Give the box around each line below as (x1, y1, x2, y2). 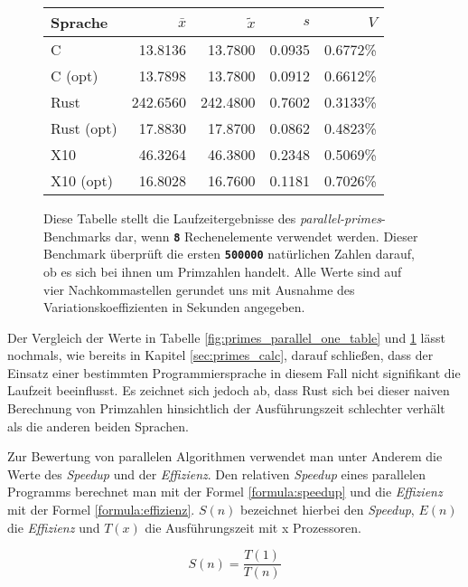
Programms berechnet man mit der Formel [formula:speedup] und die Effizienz (7, 482, 443, 501)
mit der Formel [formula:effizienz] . (7, 500, 195, 519)
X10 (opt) (51, 170, 113, 191)
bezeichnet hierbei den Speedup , (240, 500, 415, 519)
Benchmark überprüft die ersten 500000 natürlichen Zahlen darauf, (43, 244, 416, 263)
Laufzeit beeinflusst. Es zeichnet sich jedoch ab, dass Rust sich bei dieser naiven (7, 381, 450, 400)
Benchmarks (43, 226, 111, 245)
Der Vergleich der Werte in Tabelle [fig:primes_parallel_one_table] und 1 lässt (7, 327, 445, 346)
